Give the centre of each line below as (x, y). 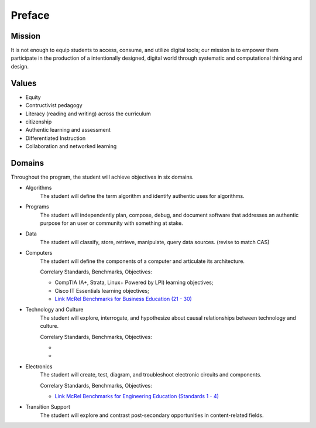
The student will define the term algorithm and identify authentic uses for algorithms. (142, 196)
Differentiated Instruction (56, 138)
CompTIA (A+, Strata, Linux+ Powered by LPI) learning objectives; (134, 283)
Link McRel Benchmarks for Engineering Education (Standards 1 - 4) (137, 396)
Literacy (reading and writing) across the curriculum (88, 114)
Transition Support (48, 407)
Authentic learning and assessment (68, 130)
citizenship (39, 121)
